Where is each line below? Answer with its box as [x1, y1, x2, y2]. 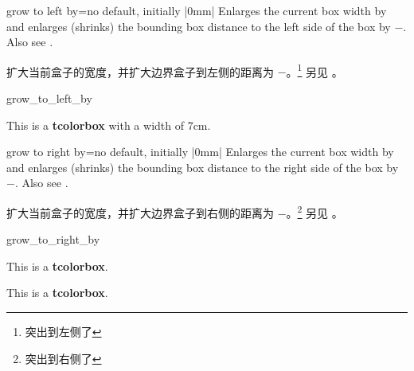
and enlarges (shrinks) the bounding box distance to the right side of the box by [6, 158, 399, 175]
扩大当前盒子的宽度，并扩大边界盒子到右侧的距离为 [6, 204, 274, 221]
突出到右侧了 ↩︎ [25, 350, 102, 366]
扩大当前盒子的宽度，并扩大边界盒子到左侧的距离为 [6, 63, 274, 80]
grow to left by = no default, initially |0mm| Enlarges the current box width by [6, 2, 387, 18]
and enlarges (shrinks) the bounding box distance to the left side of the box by [6, 18, 391, 34]
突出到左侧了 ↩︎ [25, 323, 102, 340]
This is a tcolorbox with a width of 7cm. [6, 116, 211, 133]
